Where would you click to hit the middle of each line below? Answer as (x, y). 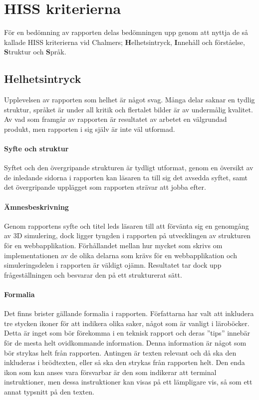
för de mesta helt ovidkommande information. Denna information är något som (125, 343)
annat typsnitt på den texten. (49, 391)
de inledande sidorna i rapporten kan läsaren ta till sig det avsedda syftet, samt (126, 177)
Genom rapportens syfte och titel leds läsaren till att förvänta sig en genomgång (127, 225)
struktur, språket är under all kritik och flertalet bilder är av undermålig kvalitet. (129, 109)
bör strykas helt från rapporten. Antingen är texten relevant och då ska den (120, 352)
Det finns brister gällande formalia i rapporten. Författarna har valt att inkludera (129, 313)
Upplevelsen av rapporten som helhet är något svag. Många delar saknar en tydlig (129, 100)
